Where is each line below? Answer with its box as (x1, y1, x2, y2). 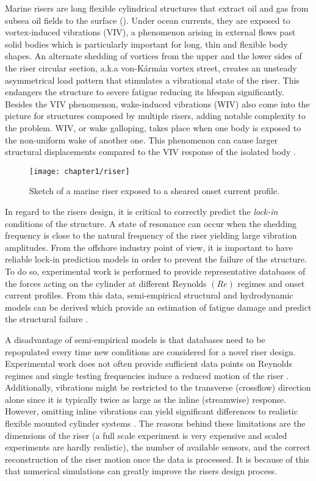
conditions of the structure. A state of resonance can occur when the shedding (5, 217, 297, 230)
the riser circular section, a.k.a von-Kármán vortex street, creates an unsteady (5, 61, 297, 74)
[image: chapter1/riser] (29, 167, 130, 176)
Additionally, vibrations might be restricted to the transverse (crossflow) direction (5, 381, 311, 394)
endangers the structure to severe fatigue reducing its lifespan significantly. (5, 85, 284, 98)
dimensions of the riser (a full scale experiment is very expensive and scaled (5, 429, 287, 441)
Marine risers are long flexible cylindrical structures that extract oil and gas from (5, 2, 309, 14)
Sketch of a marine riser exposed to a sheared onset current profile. (29, 184, 280, 197)
